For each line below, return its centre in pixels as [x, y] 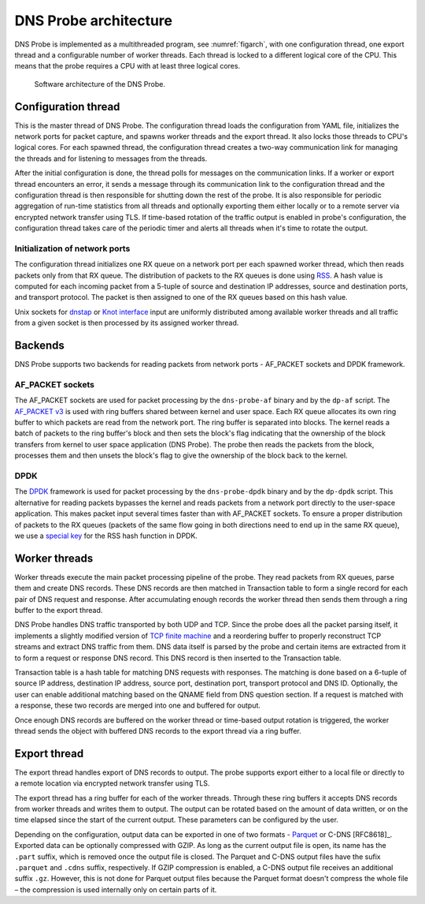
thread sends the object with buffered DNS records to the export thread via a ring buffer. [158, 730]
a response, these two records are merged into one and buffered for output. [138, 705]
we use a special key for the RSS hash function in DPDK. [106, 536]
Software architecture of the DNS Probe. [100, 84]
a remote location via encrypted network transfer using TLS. [112, 783]
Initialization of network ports [72, 248]
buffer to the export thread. [59, 611]
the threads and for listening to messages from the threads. [111, 159]
